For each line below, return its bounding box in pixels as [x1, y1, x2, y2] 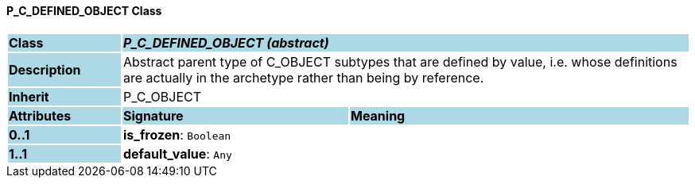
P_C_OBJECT [122, 88, 202, 105]
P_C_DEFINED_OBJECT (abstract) [122, 34, 329, 51]
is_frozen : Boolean [122, 126, 231, 143]
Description [9, 61, 81, 78]
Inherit [9, 88, 49, 105]
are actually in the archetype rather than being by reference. [122, 69, 484, 86]
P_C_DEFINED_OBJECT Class [6, 4, 162, 17]
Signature [122, 107, 184, 124]
